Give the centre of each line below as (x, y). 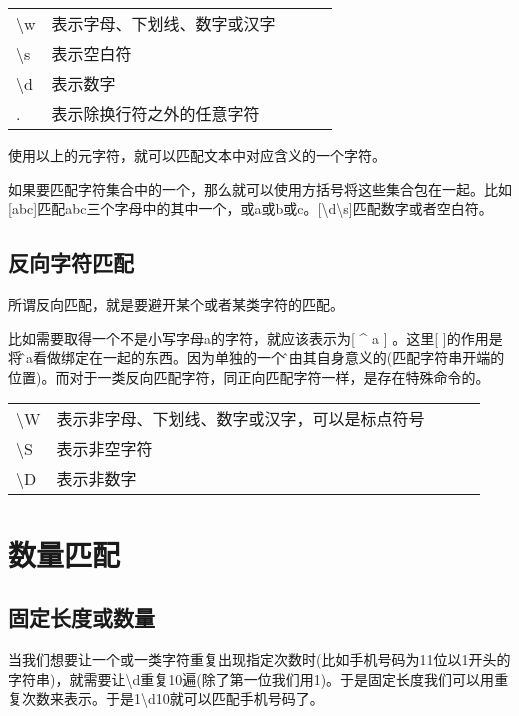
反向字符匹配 (71, 262)
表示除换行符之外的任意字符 (155, 113)
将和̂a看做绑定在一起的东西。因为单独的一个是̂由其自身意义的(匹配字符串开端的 (256, 357)
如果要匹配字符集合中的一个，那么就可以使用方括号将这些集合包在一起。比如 (260, 188)
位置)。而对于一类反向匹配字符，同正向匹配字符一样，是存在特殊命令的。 (249, 376)
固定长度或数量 (81, 617)
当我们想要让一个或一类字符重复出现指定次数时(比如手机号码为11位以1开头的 (259, 658)
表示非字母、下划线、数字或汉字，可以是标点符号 (240, 419)
